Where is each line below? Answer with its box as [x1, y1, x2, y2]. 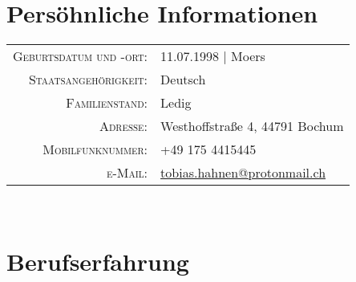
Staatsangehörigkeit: [28, 70, 148, 89]
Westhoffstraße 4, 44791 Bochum [160, 116, 344, 136]
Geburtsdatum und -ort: [13, 47, 148, 66]
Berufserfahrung [6, 244, 189, 277]
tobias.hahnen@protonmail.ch [160, 163, 326, 182]
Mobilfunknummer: [42, 140, 148, 159]
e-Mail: [107, 163, 148, 182]
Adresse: [99, 116, 148, 136]
